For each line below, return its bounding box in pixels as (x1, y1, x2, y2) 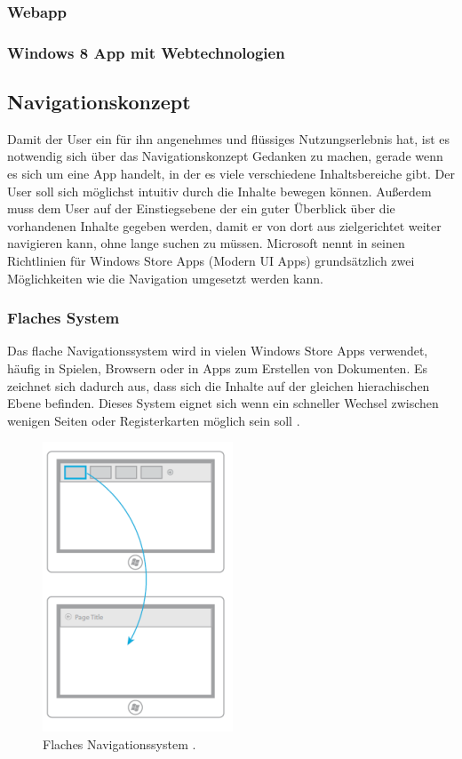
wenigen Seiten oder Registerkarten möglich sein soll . (7, 411, 300, 429)
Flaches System (7, 307, 120, 329)
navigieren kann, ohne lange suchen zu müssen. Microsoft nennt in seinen (7, 234, 405, 252)
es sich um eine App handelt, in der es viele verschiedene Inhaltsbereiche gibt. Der (7, 164, 455, 183)
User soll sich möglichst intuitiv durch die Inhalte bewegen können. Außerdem (7, 181, 432, 200)
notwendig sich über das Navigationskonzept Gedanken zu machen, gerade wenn (7, 147, 443, 165)
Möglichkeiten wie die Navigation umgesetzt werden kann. (7, 268, 323, 287)
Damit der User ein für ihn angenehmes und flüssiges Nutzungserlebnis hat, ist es (7, 129, 450, 148)
